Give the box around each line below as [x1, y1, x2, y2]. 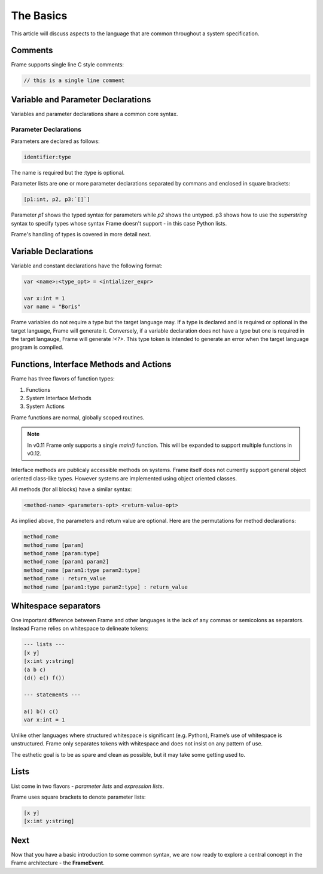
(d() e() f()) [23, 674, 65, 681]
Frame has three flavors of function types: [11, 375, 115, 382]
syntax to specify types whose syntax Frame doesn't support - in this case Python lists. [11, 220, 227, 227]
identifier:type [23, 154, 72, 161]
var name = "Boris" [23, 303, 81, 310]
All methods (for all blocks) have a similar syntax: [11, 486, 132, 493]
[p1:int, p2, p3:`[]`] [23, 196, 90, 203]
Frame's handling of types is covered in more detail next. [11, 231, 151, 238]
